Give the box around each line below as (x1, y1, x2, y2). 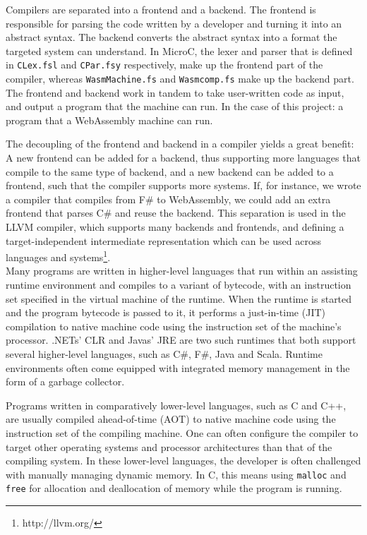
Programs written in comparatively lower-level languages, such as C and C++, (6, 397, 347, 412)
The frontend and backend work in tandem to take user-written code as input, (6, 85, 344, 100)
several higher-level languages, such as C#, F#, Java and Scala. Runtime (6, 347, 323, 361)
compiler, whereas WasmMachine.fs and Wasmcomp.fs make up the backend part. (6, 71, 354, 86)
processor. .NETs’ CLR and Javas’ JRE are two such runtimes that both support (6, 332, 356, 347)
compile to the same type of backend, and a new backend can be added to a (6, 164, 334, 179)
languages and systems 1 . (6, 248, 111, 264)
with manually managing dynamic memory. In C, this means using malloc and (6, 467, 347, 481)
